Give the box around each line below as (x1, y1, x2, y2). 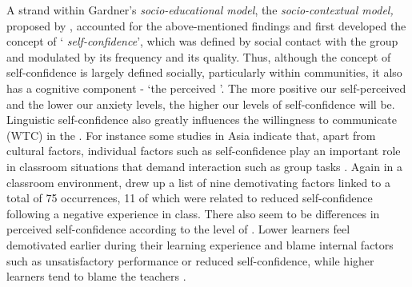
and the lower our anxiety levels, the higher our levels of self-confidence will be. (6, 95, 395, 112)
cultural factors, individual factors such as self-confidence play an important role (6, 142, 401, 159)
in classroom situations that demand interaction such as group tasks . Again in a (6, 157, 403, 174)
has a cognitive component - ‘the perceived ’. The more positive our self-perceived (6, 79, 406, 96)
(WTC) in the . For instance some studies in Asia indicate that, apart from (6, 126, 376, 143)
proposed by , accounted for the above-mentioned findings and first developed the (6, 17, 406, 34)
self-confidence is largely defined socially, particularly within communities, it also (6, 64, 402, 81)
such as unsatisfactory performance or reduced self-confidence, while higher (6, 252, 374, 269)
